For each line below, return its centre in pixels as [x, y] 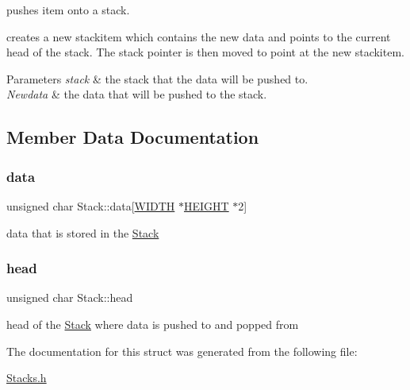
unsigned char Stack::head [70, 297]
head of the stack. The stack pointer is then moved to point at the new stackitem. [205, 52]
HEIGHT [206, 205]
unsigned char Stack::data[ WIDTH [91, 205]
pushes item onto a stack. [68, 10]
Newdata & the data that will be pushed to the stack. [137, 94]
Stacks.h [27, 378]
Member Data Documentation [133, 137]
